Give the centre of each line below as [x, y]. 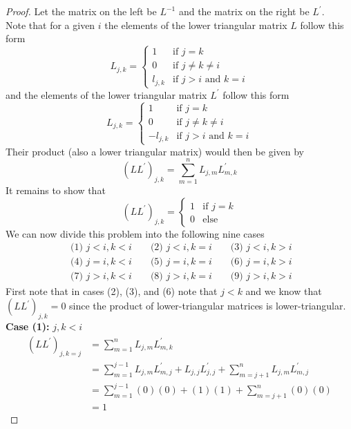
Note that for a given [50, 25]
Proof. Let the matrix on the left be [81, 11]
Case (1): [28, 326]
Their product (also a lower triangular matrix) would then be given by [155, 151]
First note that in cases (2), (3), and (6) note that [112, 290]
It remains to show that [56, 190]
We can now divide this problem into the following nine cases [135, 233]
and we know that [284, 290]
